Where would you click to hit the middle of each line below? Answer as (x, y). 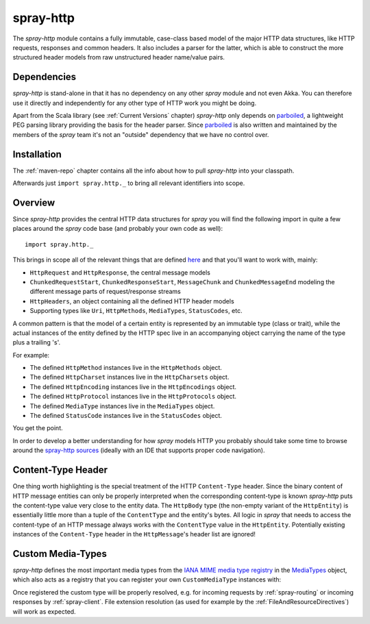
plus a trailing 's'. (37, 342)
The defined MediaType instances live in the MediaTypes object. (122, 406)
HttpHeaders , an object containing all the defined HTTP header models (132, 301)
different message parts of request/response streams (105, 292)
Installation (37, 154)
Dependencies (45, 77)
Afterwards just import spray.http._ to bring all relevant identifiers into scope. (129, 183)
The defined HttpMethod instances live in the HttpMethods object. (126, 368)
